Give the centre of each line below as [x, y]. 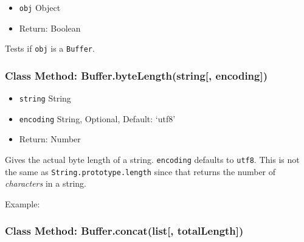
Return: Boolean [50, 28]
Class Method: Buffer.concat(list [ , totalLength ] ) [124, 231]
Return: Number [50, 139]
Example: [22, 203]
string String [45, 98]
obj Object [40, 7]
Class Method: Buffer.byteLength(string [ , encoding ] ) [136, 75]
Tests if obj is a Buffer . [50, 48]
